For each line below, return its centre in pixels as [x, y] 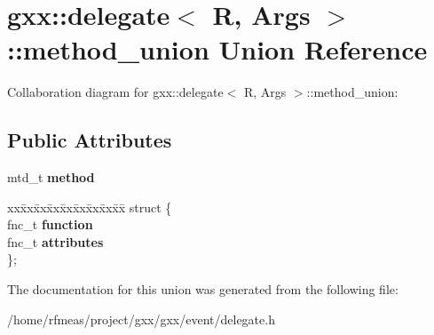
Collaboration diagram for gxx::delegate [115, 92]
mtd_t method [51, 177]
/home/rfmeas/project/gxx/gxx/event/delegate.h [141, 319]
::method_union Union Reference [217, 49]
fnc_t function [50, 224]
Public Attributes [90, 140]
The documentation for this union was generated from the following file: [203, 289]
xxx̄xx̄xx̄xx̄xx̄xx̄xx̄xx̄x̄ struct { [90, 207]
